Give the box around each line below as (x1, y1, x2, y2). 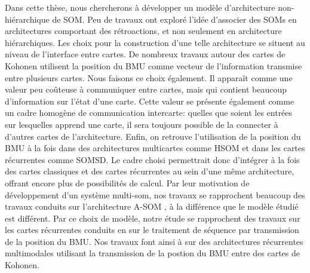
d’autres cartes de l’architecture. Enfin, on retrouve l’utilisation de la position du (5, 130, 301, 142)
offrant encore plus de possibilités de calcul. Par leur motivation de (5, 176, 250, 189)
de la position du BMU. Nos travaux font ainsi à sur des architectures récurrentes (5, 235, 303, 247)
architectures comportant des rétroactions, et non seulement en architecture (5, 24, 282, 37)
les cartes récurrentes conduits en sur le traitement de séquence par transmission (5, 223, 299, 236)
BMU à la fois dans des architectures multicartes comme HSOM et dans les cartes (5, 142, 305, 154)
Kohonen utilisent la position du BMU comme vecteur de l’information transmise (5, 59, 302, 72)
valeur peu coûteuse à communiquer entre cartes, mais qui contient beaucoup (5, 83, 287, 96)
